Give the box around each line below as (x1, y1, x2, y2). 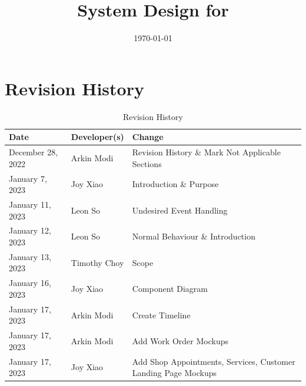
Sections (132, 157, 162, 169)
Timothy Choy (71, 256, 124, 268)
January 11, (9, 198, 51, 210)
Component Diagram (132, 282, 208, 295)
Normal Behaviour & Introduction (132, 230, 255, 242)
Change (132, 131, 164, 143)
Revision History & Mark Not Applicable (132, 146, 281, 158)
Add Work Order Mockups (132, 334, 228, 347)
